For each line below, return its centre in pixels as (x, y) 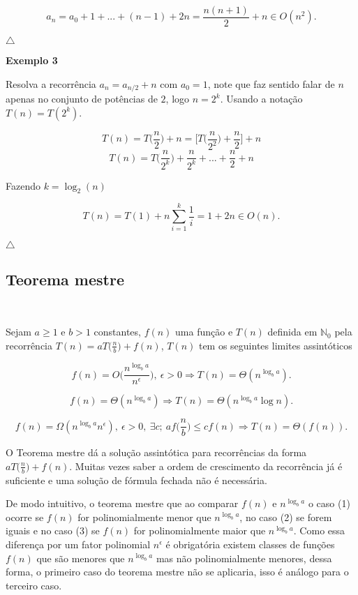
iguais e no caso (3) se (53, 530)
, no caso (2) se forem (286, 517)
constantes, (117, 332)
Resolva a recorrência (51, 83)
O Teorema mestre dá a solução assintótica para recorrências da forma (156, 452)
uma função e (204, 332)
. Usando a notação (261, 99)
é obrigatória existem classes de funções (250, 544)
